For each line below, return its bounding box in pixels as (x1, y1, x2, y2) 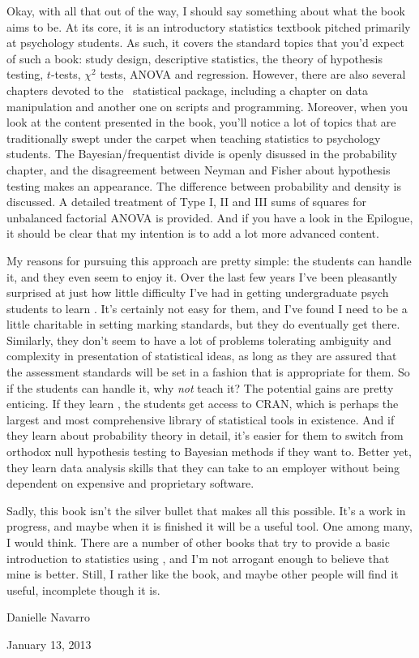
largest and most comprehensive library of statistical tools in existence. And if (6, 411, 395, 428)
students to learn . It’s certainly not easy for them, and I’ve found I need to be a (6, 299, 408, 316)
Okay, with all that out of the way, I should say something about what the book (6, 2, 405, 19)
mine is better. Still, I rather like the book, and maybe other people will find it (6, 566, 399, 583)
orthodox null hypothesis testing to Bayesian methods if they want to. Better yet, (6, 443, 412, 460)
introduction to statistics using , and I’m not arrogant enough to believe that (6, 549, 390, 566)
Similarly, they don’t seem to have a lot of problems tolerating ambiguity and (6, 331, 391, 348)
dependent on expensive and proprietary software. (6, 475, 254, 492)
